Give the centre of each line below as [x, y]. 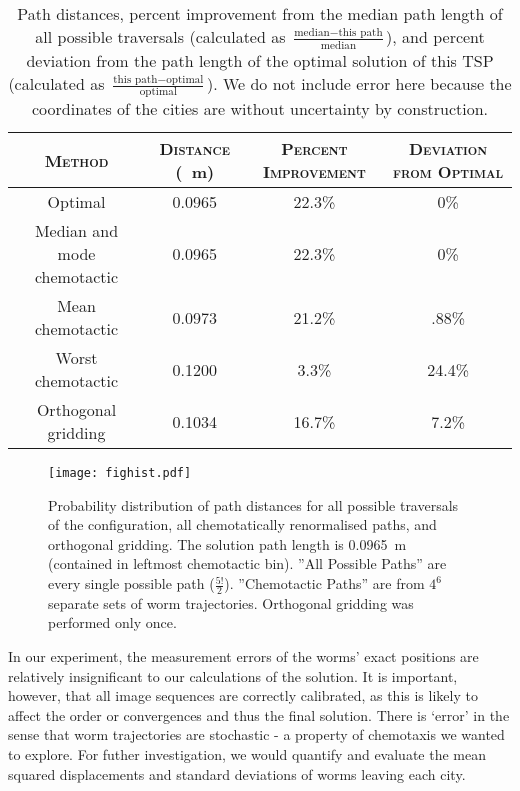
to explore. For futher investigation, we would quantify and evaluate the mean [247, 754]
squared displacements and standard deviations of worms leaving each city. [237, 773]
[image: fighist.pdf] [120, 473]
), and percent [435, 36]
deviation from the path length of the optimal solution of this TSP [260, 60]
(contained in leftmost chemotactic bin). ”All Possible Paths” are [247, 563]
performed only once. [112, 622]
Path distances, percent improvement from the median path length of [260, 13]
